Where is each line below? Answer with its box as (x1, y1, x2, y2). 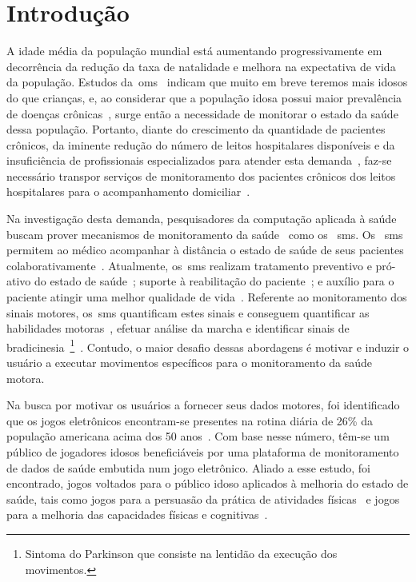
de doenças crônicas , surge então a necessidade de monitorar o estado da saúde (6, 105, 398, 122)
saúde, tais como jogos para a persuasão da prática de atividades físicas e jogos (6, 490, 400, 507)
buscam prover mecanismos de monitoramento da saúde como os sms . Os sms (6, 225, 403, 242)
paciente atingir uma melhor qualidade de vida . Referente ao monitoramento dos (6, 289, 407, 305)
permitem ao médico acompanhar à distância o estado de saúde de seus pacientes (6, 241, 404, 258)
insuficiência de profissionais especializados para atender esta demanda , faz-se (6, 152, 392, 169)
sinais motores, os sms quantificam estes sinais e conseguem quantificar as (6, 304, 370, 321)
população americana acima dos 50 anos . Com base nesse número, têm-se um (6, 428, 390, 444)
